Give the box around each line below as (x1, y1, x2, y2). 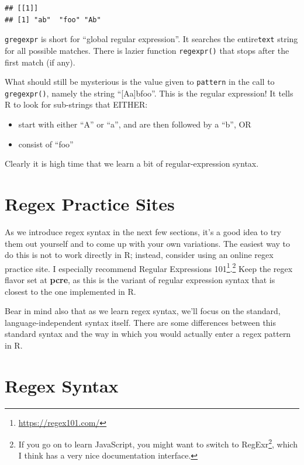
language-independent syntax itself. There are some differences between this (5, 316, 277, 328)
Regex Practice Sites (5, 191, 175, 215)
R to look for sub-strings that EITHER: (5, 98, 148, 111)
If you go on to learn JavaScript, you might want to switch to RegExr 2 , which (18, 436, 298, 450)
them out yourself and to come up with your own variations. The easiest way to (5, 237, 291, 249)
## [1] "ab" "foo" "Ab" (5, 15, 101, 24)
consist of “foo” (18, 137, 74, 150)
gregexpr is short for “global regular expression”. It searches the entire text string (5, 33, 298, 45)
